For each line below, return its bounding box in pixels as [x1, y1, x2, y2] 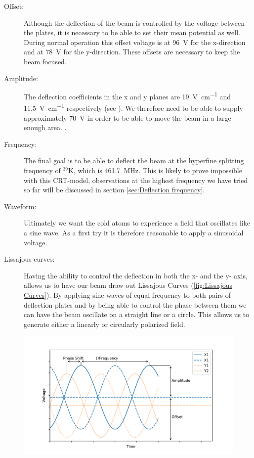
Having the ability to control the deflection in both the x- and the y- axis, [24, 270, 248, 280]
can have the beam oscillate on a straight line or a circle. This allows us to [24, 309, 250, 320]
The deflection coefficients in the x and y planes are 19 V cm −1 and [24, 90, 231, 101]
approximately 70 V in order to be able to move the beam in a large [24, 112, 231, 123]
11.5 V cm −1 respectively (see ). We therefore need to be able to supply [24, 101, 243, 113]
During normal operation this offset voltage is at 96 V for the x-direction [24, 37, 246, 47]
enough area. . [24, 122, 67, 133]
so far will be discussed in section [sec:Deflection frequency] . [24, 184, 205, 195]
